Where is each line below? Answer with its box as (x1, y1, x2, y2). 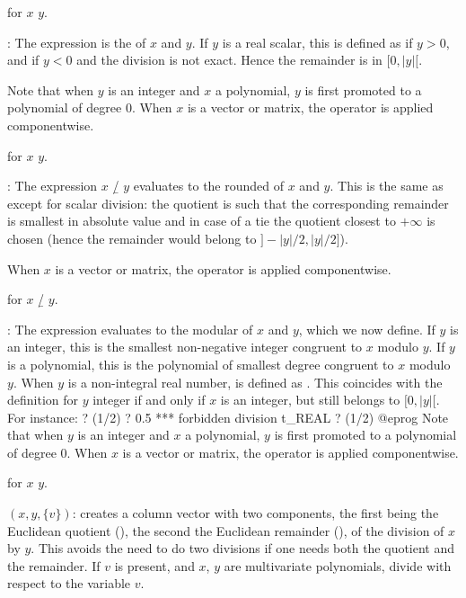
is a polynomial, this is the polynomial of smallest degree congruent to (7, 354, 394, 373)
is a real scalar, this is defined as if (222, 32, 413, 51)
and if (7, 50, 40, 69)
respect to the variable (7, 574, 131, 593)
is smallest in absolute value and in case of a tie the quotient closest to (7, 211, 396, 230)
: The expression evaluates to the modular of (7, 319, 253, 338)
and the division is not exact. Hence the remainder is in (76, 50, 382, 69)
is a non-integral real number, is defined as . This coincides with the (67, 372, 443, 391)
